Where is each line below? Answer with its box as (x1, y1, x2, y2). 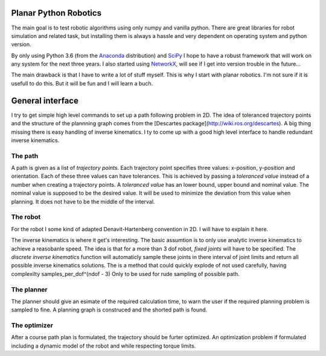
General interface (11, 95, 78, 105)
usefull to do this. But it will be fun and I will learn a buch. (11, 80, 153, 87)
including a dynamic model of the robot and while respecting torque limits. (11, 342, 196, 349)
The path (11, 151, 39, 160)
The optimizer (11, 321, 54, 329)
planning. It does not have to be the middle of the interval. (11, 198, 155, 205)
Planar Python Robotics (11, 8, 102, 18)
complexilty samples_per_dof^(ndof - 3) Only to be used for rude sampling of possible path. (11, 270, 240, 277)
